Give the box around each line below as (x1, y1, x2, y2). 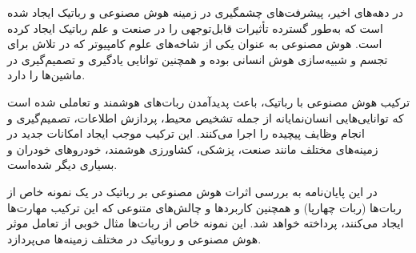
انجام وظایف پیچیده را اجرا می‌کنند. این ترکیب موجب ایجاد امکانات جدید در (7, 125, 365, 142)
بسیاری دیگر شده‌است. (7, 156, 118, 173)
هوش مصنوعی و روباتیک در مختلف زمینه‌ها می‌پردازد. (7, 230, 262, 247)
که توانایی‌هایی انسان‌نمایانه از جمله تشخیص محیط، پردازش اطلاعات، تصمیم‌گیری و (7, 109, 404, 126)
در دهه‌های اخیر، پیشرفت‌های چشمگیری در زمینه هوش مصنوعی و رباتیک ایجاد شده (7, 4, 404, 20)
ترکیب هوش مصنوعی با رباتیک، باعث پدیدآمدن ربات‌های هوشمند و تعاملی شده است (7, 93, 410, 110)
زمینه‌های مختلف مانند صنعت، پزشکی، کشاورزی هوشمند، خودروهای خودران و (7, 140, 378, 157)
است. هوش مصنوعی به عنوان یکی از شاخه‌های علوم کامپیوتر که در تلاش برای (7, 35, 382, 52)
